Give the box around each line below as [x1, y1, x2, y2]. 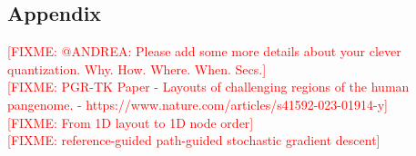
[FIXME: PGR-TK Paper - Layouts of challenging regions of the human [7, 77, 410, 96]
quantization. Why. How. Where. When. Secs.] [7, 59, 267, 78]
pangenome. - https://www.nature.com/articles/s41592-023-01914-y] [7, 94, 388, 113]
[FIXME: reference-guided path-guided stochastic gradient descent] [7, 131, 380, 150]
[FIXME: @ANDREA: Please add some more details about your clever [7, 42, 401, 61]
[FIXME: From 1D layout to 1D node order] [7, 112, 254, 132]
